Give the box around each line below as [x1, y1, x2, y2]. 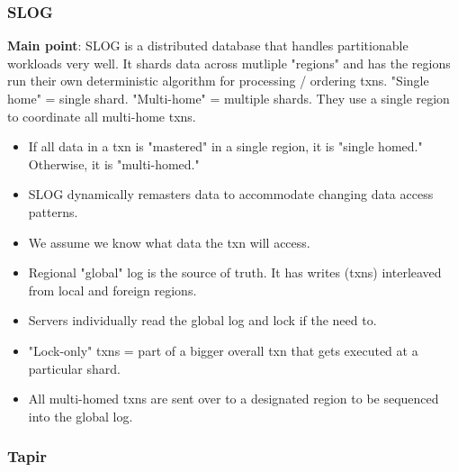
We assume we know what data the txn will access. [28, 232, 310, 251]
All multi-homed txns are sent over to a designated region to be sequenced [28, 389, 439, 408]
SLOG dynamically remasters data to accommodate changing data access [28, 185, 434, 204]
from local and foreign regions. [28, 280, 197, 299]
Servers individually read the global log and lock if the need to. [28, 311, 377, 330]
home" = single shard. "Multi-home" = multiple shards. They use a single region [7, 89, 450, 107]
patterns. [28, 202, 78, 221]
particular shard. [28, 359, 121, 377]
